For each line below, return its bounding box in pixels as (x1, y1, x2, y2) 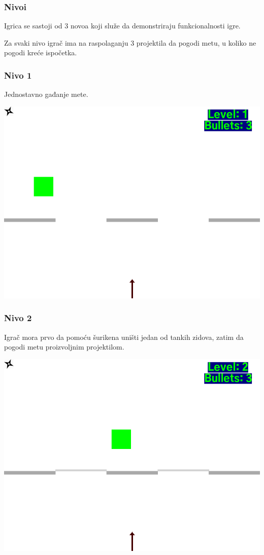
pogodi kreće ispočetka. (4, 47, 77, 58)
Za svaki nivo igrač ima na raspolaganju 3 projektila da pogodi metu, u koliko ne (4, 37, 256, 48)
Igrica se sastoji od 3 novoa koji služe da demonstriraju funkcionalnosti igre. (4, 20, 241, 31)
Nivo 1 (4, 68, 32, 81)
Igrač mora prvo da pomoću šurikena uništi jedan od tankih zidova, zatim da (4, 331, 244, 342)
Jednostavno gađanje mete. (4, 89, 88, 99)
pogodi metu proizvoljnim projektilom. (4, 341, 124, 352)
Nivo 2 (4, 311, 32, 324)
